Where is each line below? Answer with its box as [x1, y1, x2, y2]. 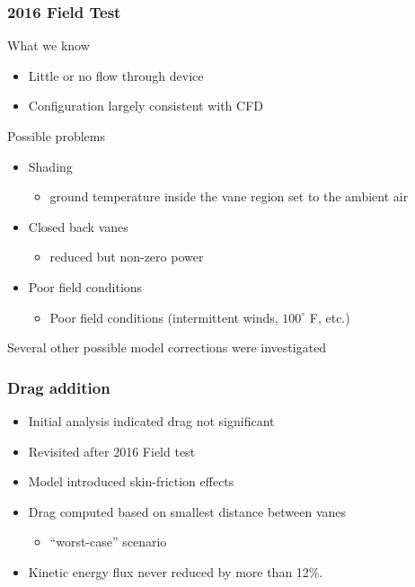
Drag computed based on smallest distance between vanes [28, 502, 347, 520]
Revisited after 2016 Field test [28, 441, 196, 460]
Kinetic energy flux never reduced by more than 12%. [28, 562, 323, 581]
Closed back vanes [28, 217, 128, 236]
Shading [28, 156, 73, 175]
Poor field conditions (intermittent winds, [49, 307, 278, 326]
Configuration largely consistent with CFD [28, 96, 263, 115]
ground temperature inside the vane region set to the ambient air [49, 187, 409, 206]
